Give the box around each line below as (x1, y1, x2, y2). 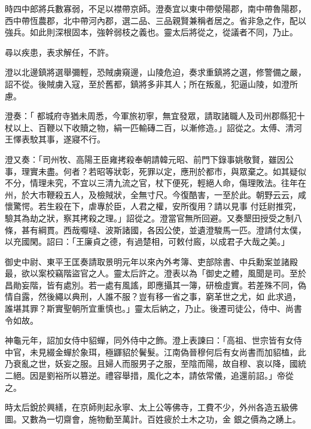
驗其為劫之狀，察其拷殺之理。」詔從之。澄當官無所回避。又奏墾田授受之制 (5, 211, 294, 224)
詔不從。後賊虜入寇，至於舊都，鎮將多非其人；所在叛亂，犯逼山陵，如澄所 (5, 77, 298, 90)
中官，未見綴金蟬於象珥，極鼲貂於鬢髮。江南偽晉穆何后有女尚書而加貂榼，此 (5, 345, 306, 358)
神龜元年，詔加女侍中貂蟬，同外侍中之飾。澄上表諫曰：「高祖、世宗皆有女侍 (5, 334, 302, 346)
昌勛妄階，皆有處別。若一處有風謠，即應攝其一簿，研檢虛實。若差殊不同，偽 (5, 278, 306, 291)
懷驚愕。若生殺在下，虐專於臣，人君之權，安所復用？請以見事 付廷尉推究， (5, 200, 301, 212)
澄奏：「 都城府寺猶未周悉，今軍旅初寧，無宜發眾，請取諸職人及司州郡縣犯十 (5, 109, 305, 122)
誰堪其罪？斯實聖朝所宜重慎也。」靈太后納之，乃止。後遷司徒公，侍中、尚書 (5, 302, 302, 315)
